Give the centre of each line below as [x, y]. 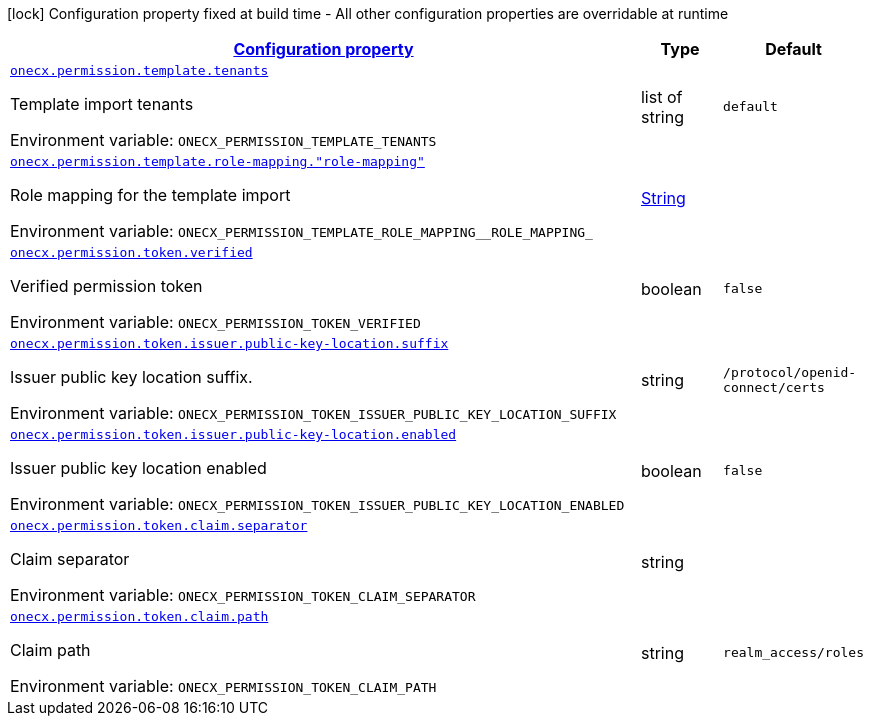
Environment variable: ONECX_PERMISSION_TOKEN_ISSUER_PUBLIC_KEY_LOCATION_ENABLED [317, 504]
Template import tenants [102, 104]
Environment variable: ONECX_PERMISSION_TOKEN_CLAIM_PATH [223, 686]
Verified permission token [106, 286]
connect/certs [774, 387]
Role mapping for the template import [150, 195]
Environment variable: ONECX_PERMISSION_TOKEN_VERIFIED [215, 322]
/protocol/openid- [790, 372]
